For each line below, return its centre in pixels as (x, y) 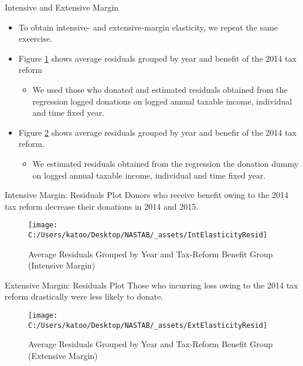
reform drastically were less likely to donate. (84, 296)
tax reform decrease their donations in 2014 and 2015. (102, 206)
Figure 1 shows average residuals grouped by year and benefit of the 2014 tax (157, 58)
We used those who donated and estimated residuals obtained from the (160, 89)
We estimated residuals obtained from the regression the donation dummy (166, 163)
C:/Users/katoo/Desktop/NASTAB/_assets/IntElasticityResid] (148, 235)
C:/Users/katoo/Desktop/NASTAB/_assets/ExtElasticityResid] (148, 325)
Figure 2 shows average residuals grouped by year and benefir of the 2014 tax (157, 132)
